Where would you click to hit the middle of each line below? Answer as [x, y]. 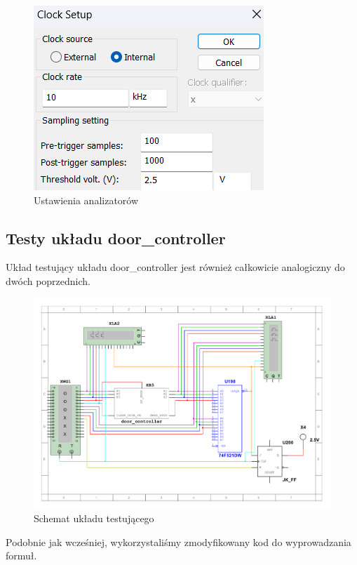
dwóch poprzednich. [48, 280]
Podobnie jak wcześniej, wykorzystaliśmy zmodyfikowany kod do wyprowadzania [178, 541]
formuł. [21, 556]
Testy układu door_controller [116, 238]
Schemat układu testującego [94, 518]
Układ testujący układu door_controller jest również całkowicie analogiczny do [175, 267]
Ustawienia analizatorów [86, 200]
